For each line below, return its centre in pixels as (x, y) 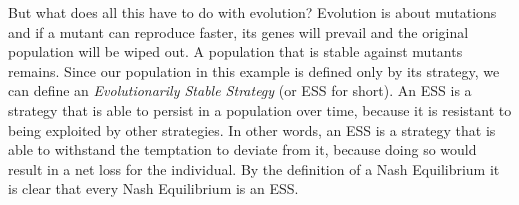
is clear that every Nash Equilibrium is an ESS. (153, 188)
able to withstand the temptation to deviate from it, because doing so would (242, 149)
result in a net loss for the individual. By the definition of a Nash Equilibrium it (254, 168)
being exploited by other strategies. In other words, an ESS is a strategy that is (252, 129)
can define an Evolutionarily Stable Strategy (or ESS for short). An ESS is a (240, 90)
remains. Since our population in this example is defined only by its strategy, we (254, 70)
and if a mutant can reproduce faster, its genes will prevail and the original (238, 31)
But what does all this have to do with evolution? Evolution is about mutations (252, 12)
